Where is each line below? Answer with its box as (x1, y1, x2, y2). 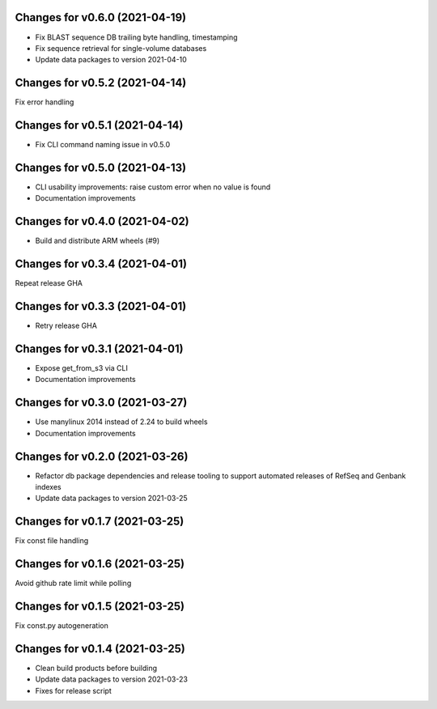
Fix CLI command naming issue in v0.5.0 (35, 140, 170, 150)
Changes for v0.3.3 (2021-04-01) (15, 299, 187, 313)
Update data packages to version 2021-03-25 (35, 494, 188, 503)
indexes (35, 482, 62, 492)
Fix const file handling (15, 536, 89, 546)
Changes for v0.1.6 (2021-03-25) (15, 557, 185, 571)
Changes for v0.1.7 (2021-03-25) (15, 515, 185, 529)
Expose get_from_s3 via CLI (35, 363, 129, 373)
